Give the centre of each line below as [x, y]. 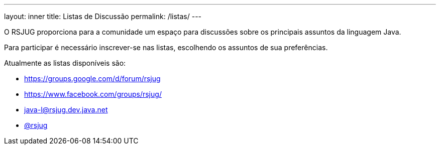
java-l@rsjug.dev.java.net [66, 110]
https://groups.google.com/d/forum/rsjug [92, 79]
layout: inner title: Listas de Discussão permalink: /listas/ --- [103, 16]
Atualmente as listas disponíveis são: [65, 63]
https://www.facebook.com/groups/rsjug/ [93, 94]
